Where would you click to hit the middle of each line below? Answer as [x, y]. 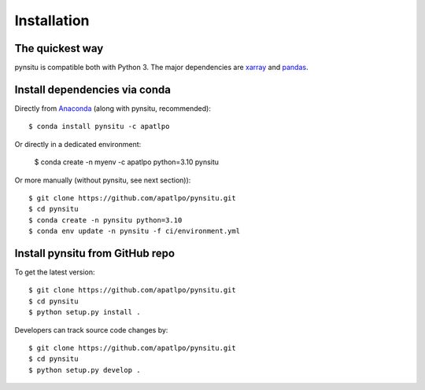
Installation [52, 20]
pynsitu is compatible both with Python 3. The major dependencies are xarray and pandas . [161, 68]
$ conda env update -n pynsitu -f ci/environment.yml [134, 231]
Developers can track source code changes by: [91, 329]
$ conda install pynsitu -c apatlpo [99, 127]
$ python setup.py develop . [85, 370]
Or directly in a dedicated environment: [78, 144]
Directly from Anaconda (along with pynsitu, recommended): [113, 108]
